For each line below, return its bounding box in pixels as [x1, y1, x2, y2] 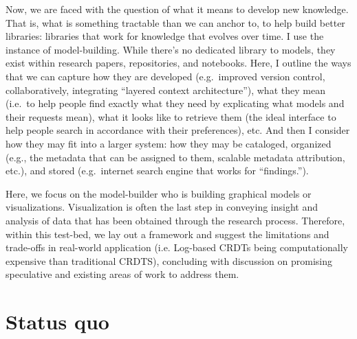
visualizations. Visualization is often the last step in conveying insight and [6, 200, 318, 214]
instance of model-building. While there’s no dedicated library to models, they [6, 42, 336, 56]
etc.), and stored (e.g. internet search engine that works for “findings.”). [6, 163, 309, 178]
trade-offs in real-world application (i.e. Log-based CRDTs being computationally [6, 240, 348, 255]
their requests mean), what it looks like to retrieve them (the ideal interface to [6, 109, 336, 124]
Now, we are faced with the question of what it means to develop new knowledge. [6, 2, 349, 16]
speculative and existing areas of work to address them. [6, 267, 239, 281]
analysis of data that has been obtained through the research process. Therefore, [6, 213, 345, 227]
